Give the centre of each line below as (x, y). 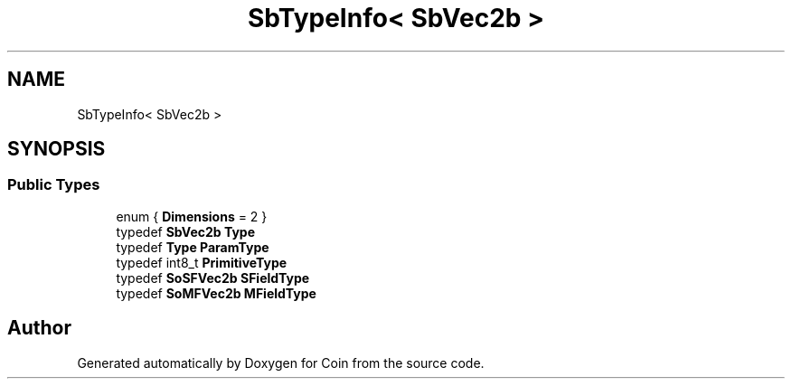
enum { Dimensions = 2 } (192, 216)
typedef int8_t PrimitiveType (202, 262)
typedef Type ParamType (193, 247)
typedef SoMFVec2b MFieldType (216, 293)
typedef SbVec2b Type (186, 231)
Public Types (54, 185)
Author (39, 328)
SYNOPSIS (57, 149)
